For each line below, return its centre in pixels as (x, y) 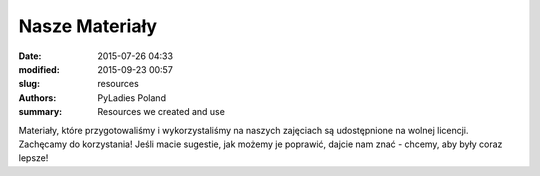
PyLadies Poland (132, 97)
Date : (30, 56)
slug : (29, 84)
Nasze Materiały (88, 26)
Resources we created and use (161, 112)
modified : (39, 69)
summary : (40, 112)
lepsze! (33, 158)
